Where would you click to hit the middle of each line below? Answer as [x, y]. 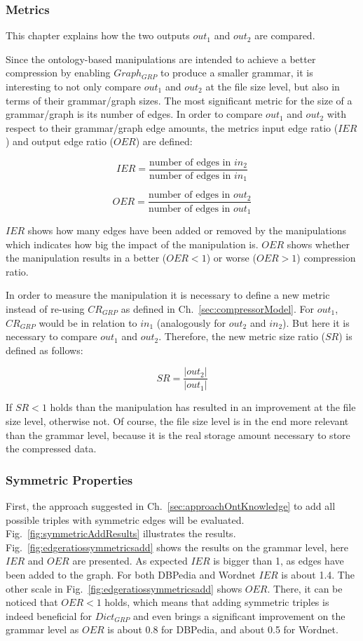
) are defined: [164, 141]
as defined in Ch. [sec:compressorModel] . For [217, 308]
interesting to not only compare [74, 86]
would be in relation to [88, 322]
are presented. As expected [130, 561]
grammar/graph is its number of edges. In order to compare [134, 114]
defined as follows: [44, 350]
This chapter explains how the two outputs [98, 35]
